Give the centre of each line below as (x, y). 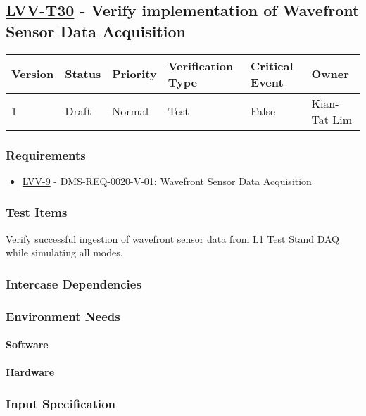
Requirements (46, 155)
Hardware (30, 372)
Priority (134, 74)
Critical (272, 65)
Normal (131, 111)
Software (27, 345)
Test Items (37, 212)
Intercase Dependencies (74, 283)
